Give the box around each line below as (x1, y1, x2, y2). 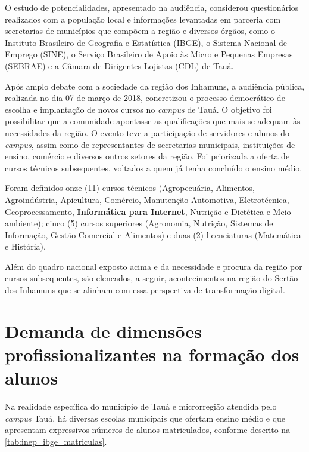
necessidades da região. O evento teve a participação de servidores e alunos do (5, 126, 290, 139)
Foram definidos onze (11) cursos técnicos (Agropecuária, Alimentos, (5, 182, 255, 194)
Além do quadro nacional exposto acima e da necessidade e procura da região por (5, 260, 302, 272)
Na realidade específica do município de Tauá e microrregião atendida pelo (5, 400, 277, 413)
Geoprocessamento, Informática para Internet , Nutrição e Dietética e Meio (5, 205, 291, 217)
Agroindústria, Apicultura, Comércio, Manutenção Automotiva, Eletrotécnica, (5, 193, 289, 205)
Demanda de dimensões (5, 318, 202, 343)
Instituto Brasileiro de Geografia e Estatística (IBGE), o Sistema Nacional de (5, 36, 287, 48)
